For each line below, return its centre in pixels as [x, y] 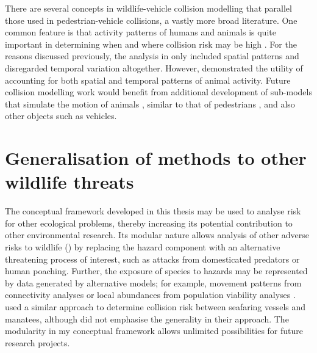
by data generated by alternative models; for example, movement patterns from [153, 282]
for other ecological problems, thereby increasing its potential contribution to [149, 223]
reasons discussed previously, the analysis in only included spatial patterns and [152, 56]
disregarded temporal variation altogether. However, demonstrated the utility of [154, 67]
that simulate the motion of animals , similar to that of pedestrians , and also [150, 104]
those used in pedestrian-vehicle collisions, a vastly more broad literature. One [151, 20]
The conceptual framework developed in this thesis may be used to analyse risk [153, 211]
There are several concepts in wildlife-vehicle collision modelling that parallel [148, 8]
